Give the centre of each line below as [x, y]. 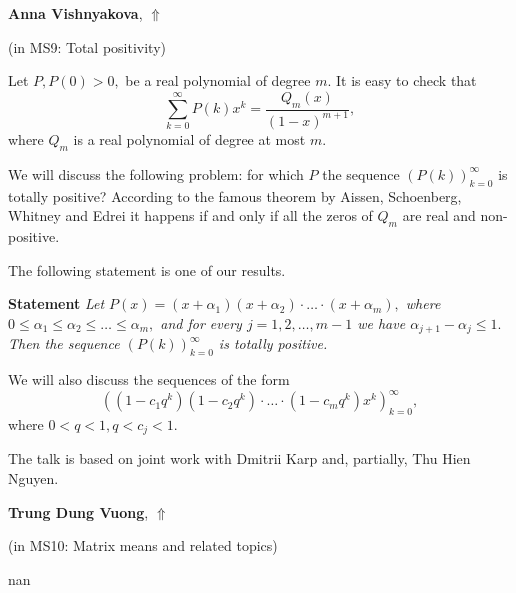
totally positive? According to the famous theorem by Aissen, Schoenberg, [235, 195]
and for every [201, 322]
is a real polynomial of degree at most [189, 138]
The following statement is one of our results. [147, 269]
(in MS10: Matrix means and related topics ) [143, 545]
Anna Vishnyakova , [75, 13]
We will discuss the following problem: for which [156, 173]
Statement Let [56, 303]
